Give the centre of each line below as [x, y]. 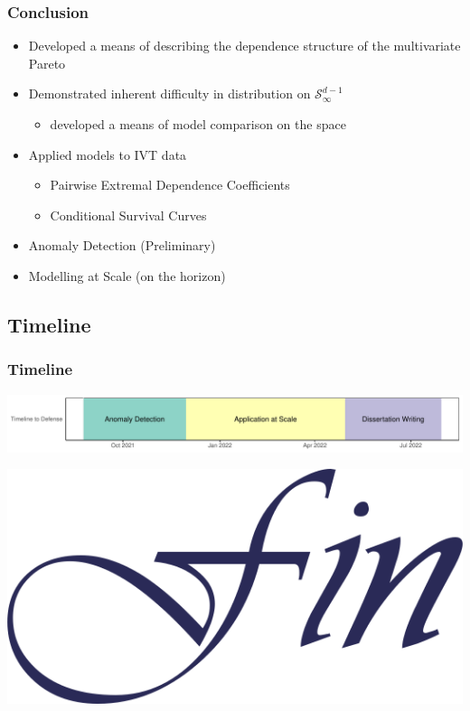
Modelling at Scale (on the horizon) [127, 275]
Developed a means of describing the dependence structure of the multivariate [244, 46]
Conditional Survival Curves [128, 215]
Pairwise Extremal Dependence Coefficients [170, 185]
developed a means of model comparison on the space [198, 124]
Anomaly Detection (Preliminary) [122, 245]
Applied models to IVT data [108, 154]
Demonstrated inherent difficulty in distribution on [169, 94]
